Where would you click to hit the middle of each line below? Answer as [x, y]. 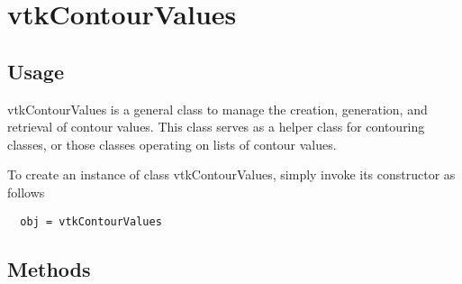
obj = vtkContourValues [91, 221]
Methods [49, 268]
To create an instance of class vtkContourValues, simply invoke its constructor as [231, 174]
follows [26, 192]
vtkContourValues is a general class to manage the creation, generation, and [217, 109]
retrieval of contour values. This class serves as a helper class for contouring [216, 127]
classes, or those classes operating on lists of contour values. [172, 144]
